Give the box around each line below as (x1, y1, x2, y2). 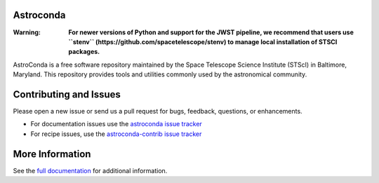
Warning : (13, 28, 41, 36)
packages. (68, 48, 100, 56)
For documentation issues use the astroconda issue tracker (30, 120, 203, 128)
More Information (13, 148, 91, 160)
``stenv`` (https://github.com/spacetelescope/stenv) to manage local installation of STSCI (68, 37, 338, 46)
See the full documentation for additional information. (13, 166, 168, 175)
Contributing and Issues (13, 88, 121, 100)
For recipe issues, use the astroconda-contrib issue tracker (30, 130, 202, 138)
